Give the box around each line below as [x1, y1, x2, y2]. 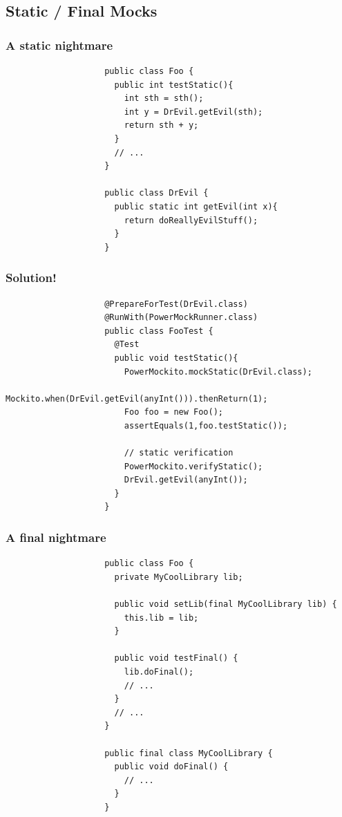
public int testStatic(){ [114, 79, 234, 90]
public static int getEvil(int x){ [114, 201, 278, 212]
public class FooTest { [104, 326, 213, 336]
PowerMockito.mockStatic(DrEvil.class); [124, 366, 312, 377]
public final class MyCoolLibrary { [104, 748, 273, 758]
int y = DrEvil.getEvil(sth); [124, 106, 263, 117]
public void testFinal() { [114, 653, 238, 664]
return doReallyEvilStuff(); [124, 215, 258, 225]
